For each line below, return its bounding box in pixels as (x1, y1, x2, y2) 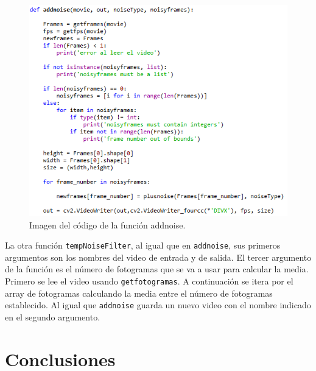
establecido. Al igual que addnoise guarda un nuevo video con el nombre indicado (5, 299, 311, 311)
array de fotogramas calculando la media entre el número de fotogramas (5, 286, 273, 299)
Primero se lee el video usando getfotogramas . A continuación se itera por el (5, 275, 293, 288)
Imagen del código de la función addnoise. (29, 218, 186, 231)
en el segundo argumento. (5, 310, 100, 323)
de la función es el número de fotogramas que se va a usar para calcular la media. (5, 263, 309, 275)
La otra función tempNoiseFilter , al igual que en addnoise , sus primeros (5, 239, 281, 252)
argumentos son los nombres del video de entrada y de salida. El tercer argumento (5, 250, 312, 263)
